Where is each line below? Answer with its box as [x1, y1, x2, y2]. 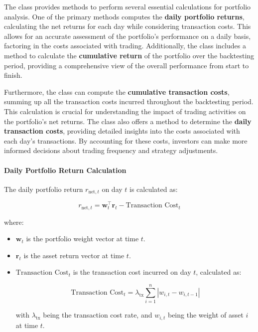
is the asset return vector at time [23, 250, 125, 260]
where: [4, 216, 24, 227]
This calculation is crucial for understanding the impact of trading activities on [4, 106, 246, 116]
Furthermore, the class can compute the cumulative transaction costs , [4, 86, 230, 97]
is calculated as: [129, 183, 178, 194]
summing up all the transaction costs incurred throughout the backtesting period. [4, 96, 254, 107]
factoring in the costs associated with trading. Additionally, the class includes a [4, 40, 246, 51]
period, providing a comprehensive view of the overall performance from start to [4, 60, 249, 70]
